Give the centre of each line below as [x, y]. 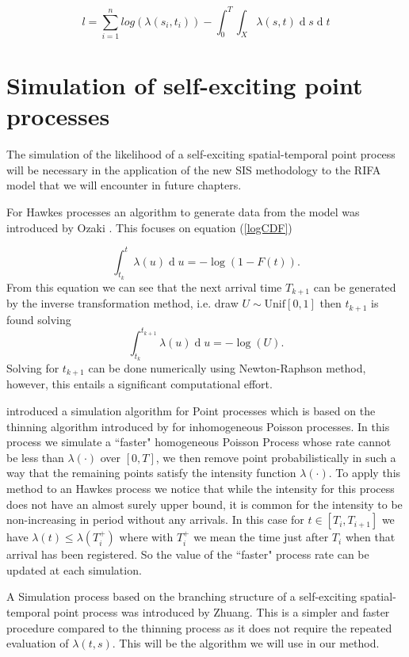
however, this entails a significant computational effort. [140, 384]
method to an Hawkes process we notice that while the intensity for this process [201, 489]
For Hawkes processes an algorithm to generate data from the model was [183, 211]
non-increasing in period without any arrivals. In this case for [155, 519]
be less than [35, 457]
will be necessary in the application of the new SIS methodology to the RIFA [194, 169]
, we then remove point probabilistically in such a [276, 457]
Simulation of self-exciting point [185, 85]
